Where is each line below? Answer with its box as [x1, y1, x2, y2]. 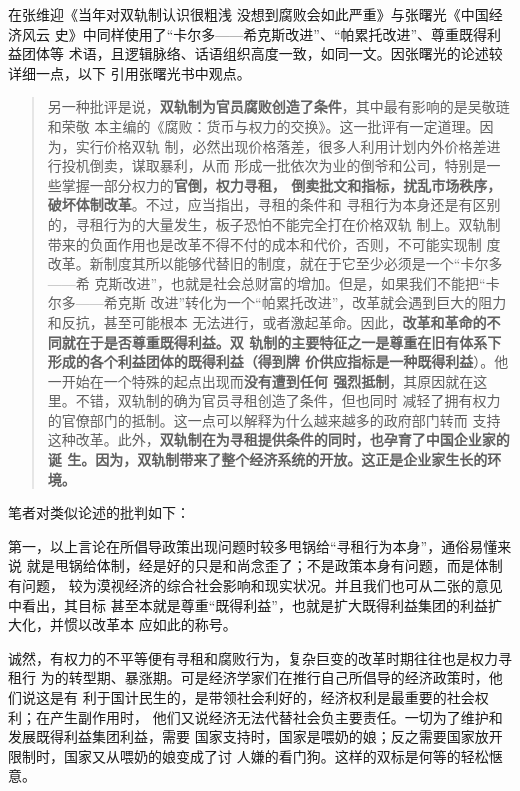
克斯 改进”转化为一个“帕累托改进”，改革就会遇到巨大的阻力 [117, 292, 507, 313]
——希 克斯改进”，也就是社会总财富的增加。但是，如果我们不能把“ [47, 272, 486, 293]
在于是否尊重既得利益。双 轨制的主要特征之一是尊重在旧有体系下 [75, 331, 502, 352]
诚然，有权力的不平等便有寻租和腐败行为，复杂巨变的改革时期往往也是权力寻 [8, 647, 512, 668]
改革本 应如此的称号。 [91, 614, 237, 635]
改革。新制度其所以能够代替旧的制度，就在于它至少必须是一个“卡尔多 [47, 253, 503, 274]
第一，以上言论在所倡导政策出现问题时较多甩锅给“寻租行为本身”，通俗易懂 [8, 535, 498, 556]
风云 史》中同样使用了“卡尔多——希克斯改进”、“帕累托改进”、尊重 [21, 23, 460, 44]
